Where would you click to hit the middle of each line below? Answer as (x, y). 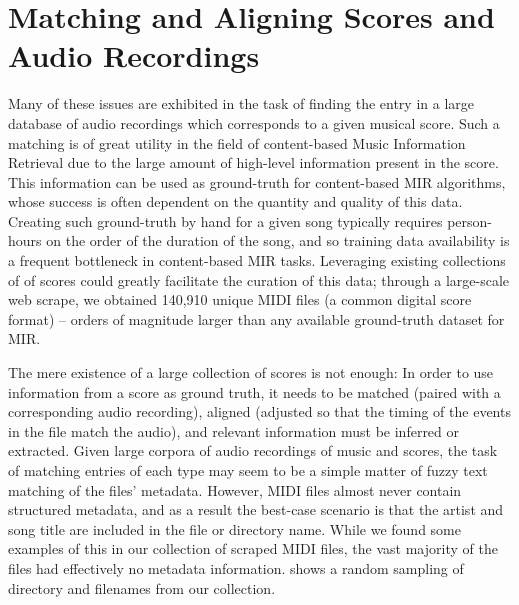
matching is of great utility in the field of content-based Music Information (237, 142)
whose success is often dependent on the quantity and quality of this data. (235, 201)
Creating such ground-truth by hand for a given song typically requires (225, 220)
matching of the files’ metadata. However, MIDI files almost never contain (235, 489)
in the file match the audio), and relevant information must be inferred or (234, 430)
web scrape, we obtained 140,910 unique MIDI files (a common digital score (240, 299)
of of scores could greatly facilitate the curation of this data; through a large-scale (259, 279)
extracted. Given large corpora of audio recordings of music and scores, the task (253, 450)
